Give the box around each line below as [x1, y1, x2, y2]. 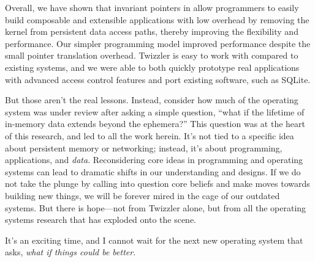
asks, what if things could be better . [5, 246, 136, 258]
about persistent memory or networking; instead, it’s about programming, [5, 141, 283, 154]
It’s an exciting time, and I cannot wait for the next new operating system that [5, 233, 303, 246]
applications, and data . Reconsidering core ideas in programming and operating [5, 153, 303, 166]
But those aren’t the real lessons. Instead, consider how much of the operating [5, 93, 298, 106]
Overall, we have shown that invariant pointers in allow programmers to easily [5, 1, 299, 13]
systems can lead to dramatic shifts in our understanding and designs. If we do [5, 165, 301, 178]
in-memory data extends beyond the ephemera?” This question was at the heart [5, 117, 305, 130]
